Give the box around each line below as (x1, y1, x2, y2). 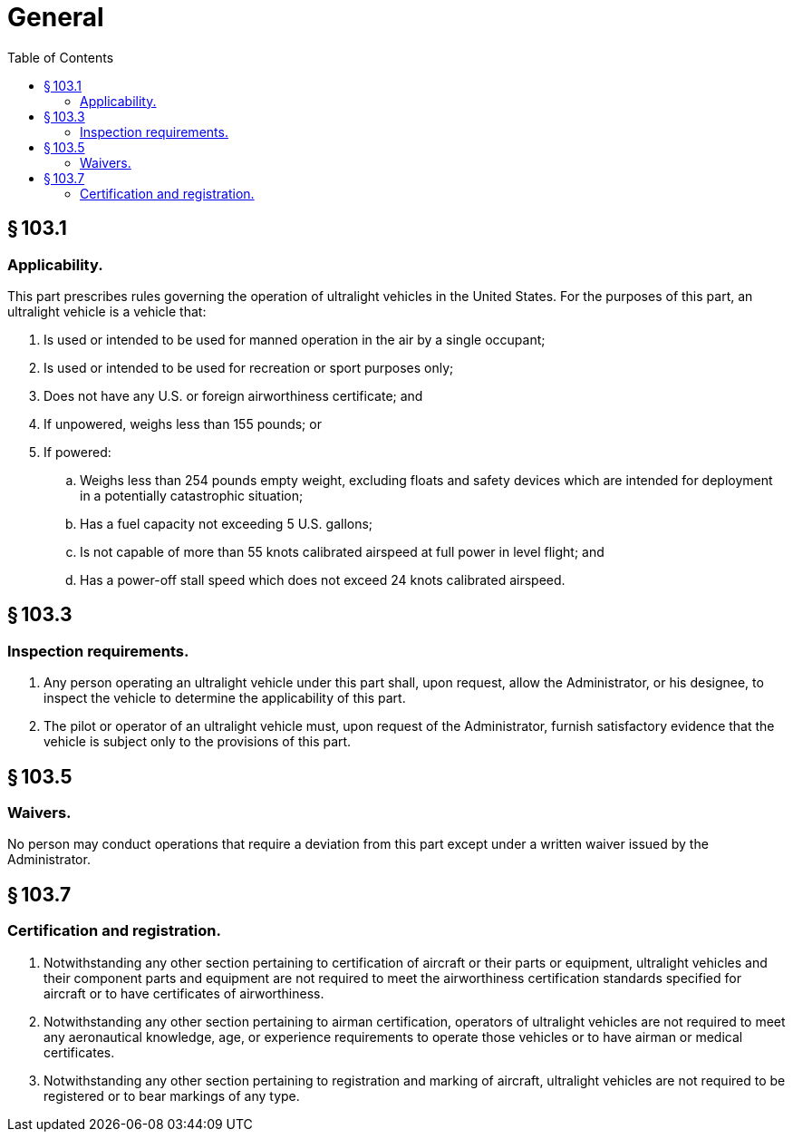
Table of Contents (7, 49, 114, 65)
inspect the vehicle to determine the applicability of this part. (44, 690, 406, 706)
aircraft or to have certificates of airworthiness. (44, 985, 324, 1001)
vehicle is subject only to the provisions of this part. (44, 734, 352, 750)
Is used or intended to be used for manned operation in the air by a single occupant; (44, 331, 546, 347)
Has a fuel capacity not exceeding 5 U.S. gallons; (80, 515, 373, 531)
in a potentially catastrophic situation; (80, 487, 304, 503)
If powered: (44, 443, 111, 460)
